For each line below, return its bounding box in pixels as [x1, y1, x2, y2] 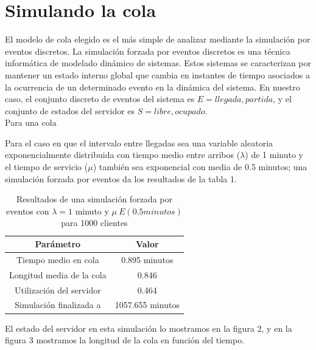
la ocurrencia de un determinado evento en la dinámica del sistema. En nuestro [5, 80, 300, 93]
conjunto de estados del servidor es [5, 104, 135, 117]
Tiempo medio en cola [16, 253, 99, 266]
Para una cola [5, 116, 57, 129]
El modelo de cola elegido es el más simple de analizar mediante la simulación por [5, 33, 311, 46]
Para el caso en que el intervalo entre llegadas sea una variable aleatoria [5, 136, 273, 149]
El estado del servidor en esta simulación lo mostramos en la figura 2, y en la [5, 321, 292, 334]
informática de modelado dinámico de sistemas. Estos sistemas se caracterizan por [5, 57, 312, 69]
